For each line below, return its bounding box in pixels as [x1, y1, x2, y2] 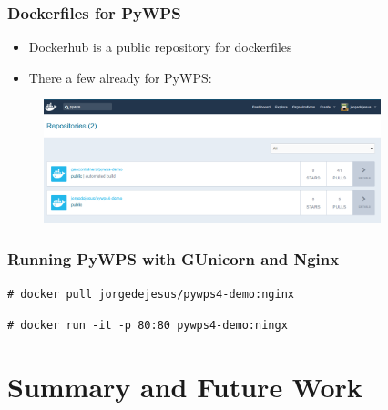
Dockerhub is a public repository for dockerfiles [28, 37, 292, 56]
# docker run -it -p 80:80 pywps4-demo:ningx [7, 318, 288, 332]
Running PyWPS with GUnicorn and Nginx [7, 247, 340, 270]
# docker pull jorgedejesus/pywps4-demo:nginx [7, 288, 294, 302]
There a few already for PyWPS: [28, 67, 212, 87]
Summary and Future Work [7, 367, 362, 405]
